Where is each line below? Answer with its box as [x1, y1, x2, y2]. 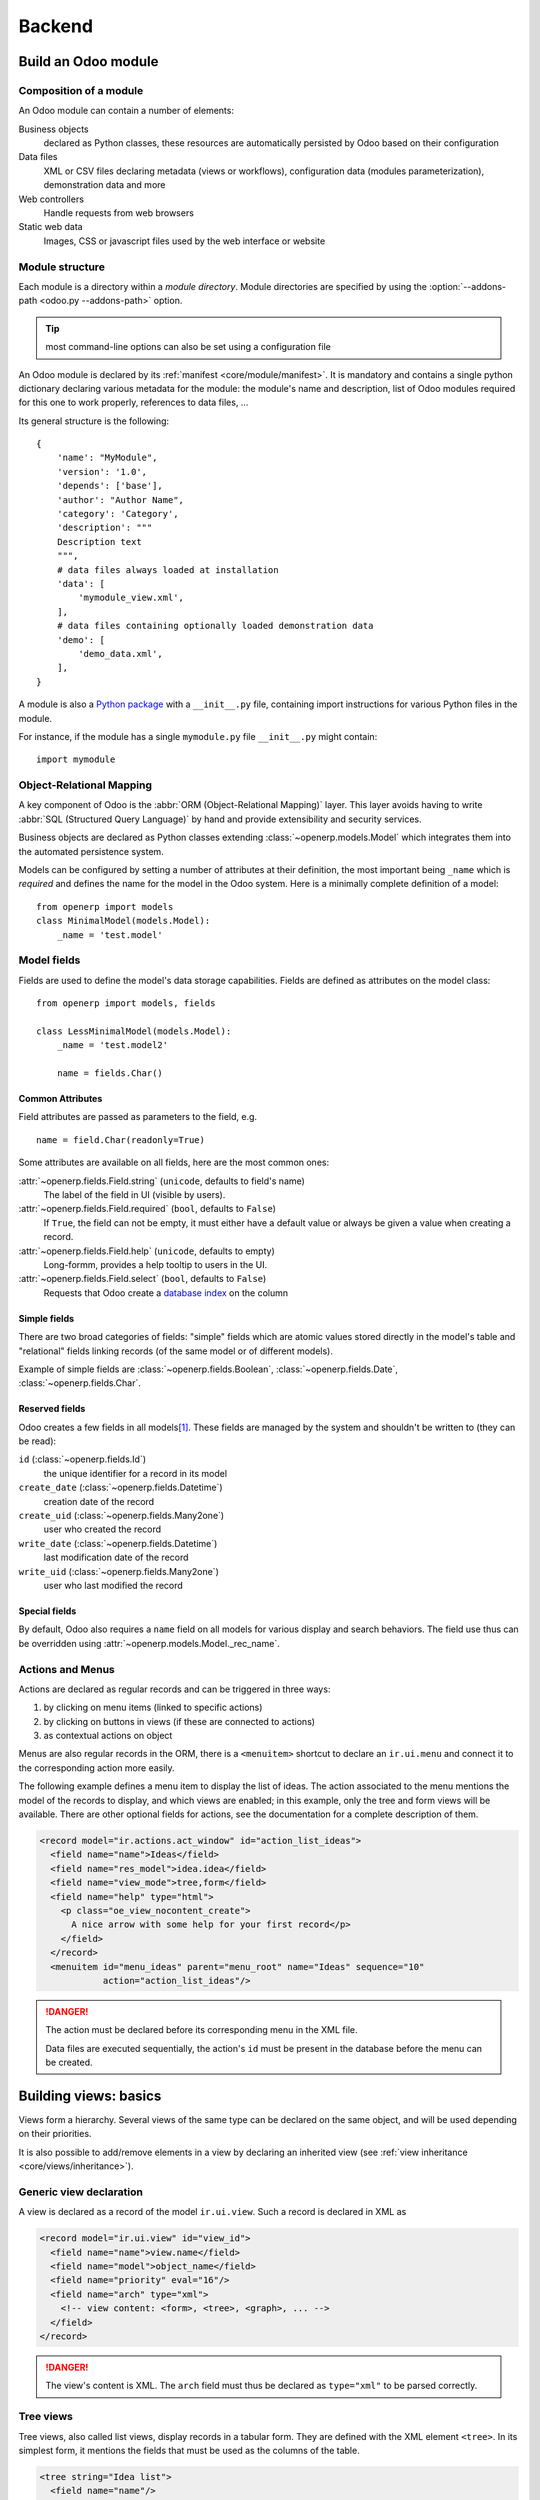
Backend [18, 15, 94, 37]
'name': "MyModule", [56, 452, 158, 464]
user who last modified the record [43, 1579, 184, 1591]
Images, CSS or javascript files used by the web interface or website [43, 235, 326, 247]
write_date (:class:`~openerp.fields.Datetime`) [18, 1537, 218, 1549]
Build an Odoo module [18, 53, 159, 70]
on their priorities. [18, 2128, 92, 2140]
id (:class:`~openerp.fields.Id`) [18, 1453, 147, 1465]
